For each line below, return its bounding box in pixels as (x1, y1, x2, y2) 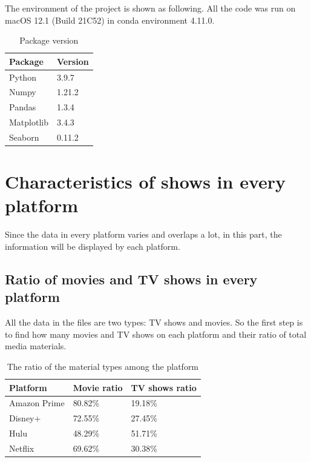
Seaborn (9, 131, 39, 143)
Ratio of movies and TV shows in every (5, 269, 258, 288)
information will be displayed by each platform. (5, 240, 180, 252)
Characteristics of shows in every (5, 169, 286, 194)
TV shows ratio (131, 381, 197, 393)
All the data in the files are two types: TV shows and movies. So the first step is (5, 316, 303, 329)
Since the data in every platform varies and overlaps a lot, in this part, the (5, 228, 282, 241)
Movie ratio (73, 381, 123, 393)
